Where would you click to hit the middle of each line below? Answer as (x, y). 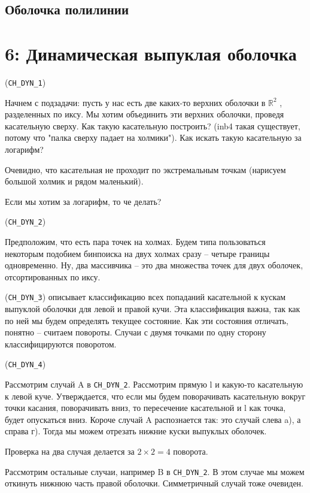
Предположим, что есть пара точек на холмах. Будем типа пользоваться (135, 241)
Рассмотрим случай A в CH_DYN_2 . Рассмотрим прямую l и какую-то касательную (154, 384)
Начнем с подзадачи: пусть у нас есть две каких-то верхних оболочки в (135, 102)
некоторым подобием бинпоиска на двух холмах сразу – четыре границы (137, 253)
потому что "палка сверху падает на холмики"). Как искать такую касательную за (153, 137)
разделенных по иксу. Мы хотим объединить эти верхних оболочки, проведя (145, 114)
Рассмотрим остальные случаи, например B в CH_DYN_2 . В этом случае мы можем (155, 471)
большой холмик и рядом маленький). (74, 181)
